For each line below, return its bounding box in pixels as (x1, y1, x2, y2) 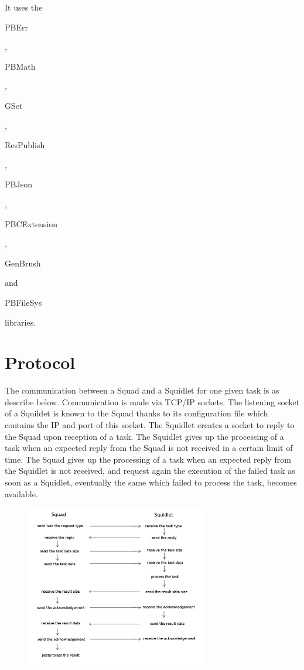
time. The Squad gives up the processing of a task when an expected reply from (5, 453, 291, 465)
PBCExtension (5, 217, 58, 230)
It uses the (5, 1, 43, 13)
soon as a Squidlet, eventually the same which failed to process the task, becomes (5, 476, 297, 488)
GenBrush (5, 257, 41, 269)
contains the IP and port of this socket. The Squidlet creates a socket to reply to (5, 419, 295, 430)
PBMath (5, 60, 36, 72)
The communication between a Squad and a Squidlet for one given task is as (5, 384, 279, 396)
